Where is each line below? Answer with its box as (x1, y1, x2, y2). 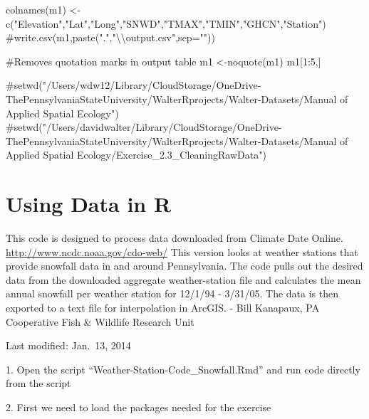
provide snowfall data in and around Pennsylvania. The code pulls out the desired (6, 258, 363, 273)
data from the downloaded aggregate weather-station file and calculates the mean (6, 272, 361, 287)
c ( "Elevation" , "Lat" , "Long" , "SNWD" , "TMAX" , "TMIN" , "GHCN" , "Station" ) (6, 16, 326, 31)
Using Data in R (6, 189, 172, 218)
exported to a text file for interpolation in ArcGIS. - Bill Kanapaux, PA (6, 300, 320, 315)
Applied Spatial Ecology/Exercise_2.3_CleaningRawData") (6, 147, 266, 162)
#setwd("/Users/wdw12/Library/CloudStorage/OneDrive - (6, 78, 261, 92)
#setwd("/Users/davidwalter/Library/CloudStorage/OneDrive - (6, 120, 282, 134)
